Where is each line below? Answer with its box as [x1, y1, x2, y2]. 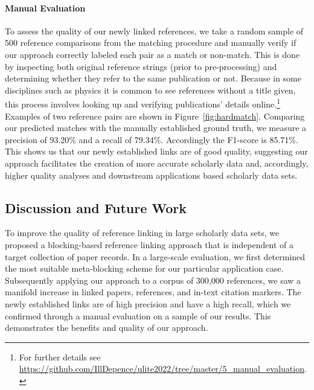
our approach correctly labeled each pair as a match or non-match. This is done [5, 48, 300, 60]
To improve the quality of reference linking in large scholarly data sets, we [5, 226, 280, 239]
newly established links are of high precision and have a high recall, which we [5, 297, 291, 310]
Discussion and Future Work [5, 198, 187, 217]
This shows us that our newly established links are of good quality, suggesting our [5, 145, 308, 158]
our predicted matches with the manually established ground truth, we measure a [5, 121, 307, 134]
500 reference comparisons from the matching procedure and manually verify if [5, 36, 296, 49]
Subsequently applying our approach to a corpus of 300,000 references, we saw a [5, 273, 301, 286]
